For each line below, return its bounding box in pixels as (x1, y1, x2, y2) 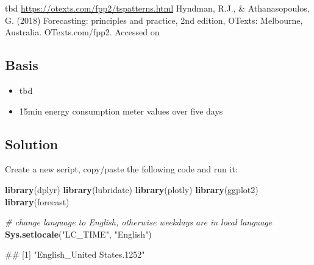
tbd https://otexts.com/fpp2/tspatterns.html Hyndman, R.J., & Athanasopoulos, (5, 2, 310, 14)
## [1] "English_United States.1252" (5, 248, 145, 261)
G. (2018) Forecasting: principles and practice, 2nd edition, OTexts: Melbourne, (5, 13, 303, 26)
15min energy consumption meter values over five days (19, 104, 223, 117)
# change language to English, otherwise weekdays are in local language (5, 216, 273, 228)
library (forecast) (5, 195, 70, 208)
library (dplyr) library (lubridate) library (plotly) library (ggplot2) (5, 183, 259, 196)
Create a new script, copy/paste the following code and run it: (5, 163, 238, 175)
